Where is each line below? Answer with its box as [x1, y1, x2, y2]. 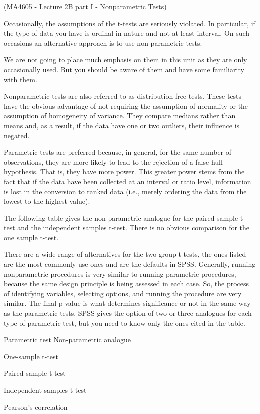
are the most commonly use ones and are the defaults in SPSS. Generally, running [4, 259, 256, 269]
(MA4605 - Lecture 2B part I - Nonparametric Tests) [4, 1, 167, 11]
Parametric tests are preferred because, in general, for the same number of [4, 147, 232, 157]
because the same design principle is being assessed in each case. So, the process [4, 278, 249, 289]
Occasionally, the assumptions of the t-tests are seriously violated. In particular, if [4, 18, 255, 28]
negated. [4, 130, 30, 140]
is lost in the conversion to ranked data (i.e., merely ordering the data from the [4, 186, 247, 196]
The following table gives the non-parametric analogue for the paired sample [4, 212, 238, 223]
